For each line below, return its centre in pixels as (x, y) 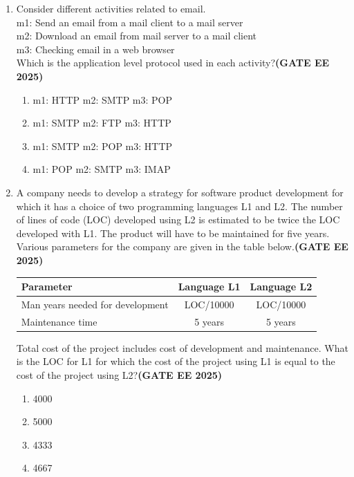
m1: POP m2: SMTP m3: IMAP (102, 169)
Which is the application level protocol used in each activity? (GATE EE (173, 63)
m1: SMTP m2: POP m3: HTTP (103, 146)
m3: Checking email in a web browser (95, 49)
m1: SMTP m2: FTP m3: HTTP (102, 123)
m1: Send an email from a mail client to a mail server (130, 22)
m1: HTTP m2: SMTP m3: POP (103, 99)
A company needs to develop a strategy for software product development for (180, 192)
